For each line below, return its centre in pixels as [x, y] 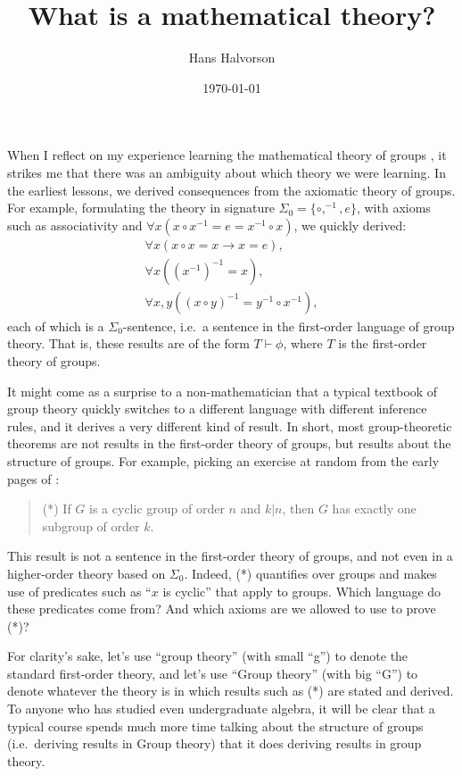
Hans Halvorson [232, 58]
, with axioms [393, 208]
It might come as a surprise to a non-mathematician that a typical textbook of [223, 391]
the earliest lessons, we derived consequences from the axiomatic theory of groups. [231, 190]
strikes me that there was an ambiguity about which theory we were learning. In [227, 172]
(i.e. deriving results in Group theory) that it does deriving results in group [214, 743]
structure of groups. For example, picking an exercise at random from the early [223, 460]
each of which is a [56, 325]
